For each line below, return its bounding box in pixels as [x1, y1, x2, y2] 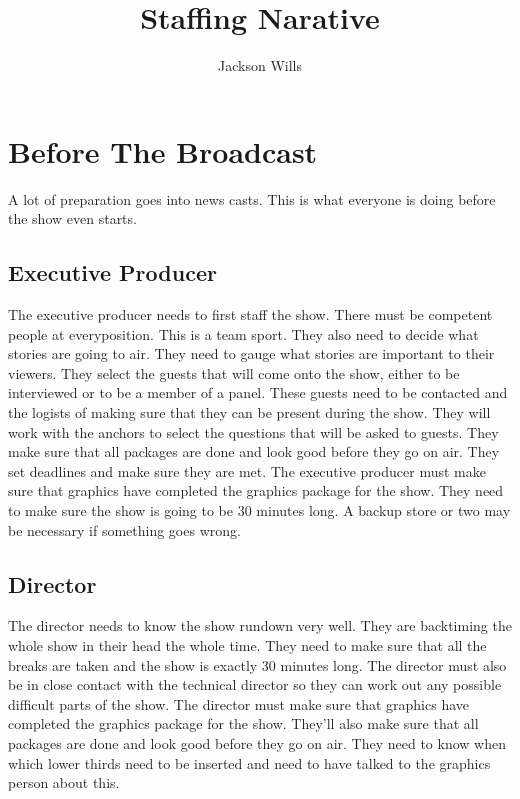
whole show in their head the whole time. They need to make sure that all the [8, 634, 487, 655]
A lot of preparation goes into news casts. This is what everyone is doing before [8, 188, 496, 209]
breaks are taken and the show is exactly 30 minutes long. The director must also [8, 654, 507, 675]
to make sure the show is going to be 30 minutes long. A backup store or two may [8, 499, 511, 520]
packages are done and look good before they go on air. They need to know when [8, 732, 506, 753]
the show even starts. [8, 208, 137, 229]
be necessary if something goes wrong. [8, 519, 241, 540]
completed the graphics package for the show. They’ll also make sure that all [8, 713, 479, 734]
